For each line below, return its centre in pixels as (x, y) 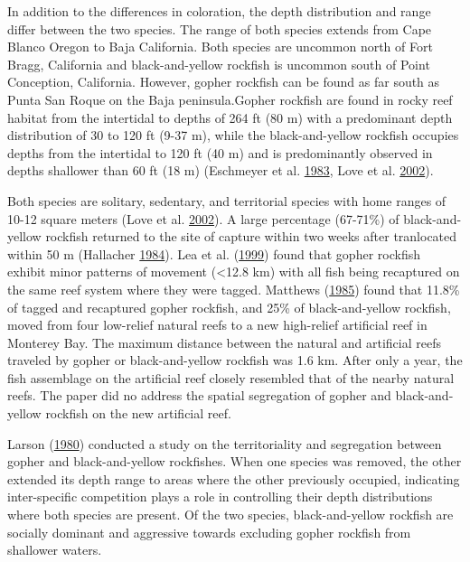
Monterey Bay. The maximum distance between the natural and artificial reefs (224, 342)
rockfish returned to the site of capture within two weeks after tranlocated (251, 236)
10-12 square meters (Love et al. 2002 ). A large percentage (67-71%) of (203, 218)
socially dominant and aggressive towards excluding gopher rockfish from (209, 532)
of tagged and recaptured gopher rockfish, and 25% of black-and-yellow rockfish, (229, 307)
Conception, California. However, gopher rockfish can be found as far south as (224, 82)
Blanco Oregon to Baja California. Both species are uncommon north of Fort (220, 47)
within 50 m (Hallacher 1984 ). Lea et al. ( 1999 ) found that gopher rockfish (214, 253)
